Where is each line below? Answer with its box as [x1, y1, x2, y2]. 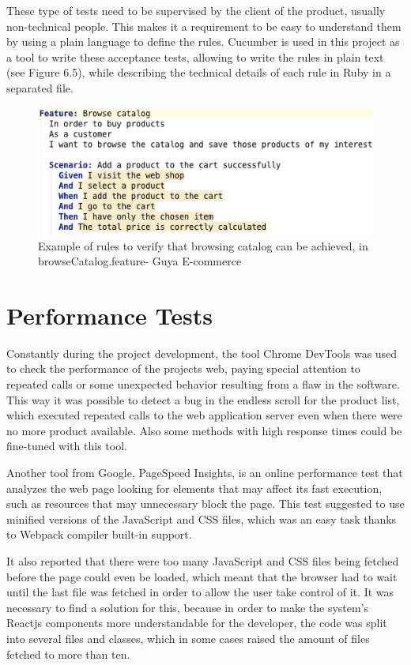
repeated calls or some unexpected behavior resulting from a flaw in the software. [6, 376, 400, 393]
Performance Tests [6, 299, 213, 331]
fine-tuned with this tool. [6, 438, 127, 454]
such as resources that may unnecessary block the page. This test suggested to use [6, 495, 405, 512]
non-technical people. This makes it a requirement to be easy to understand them [6, 17, 402, 34]
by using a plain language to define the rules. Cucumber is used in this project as [6, 33, 400, 50]
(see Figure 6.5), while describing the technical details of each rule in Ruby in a [6, 64, 391, 81]
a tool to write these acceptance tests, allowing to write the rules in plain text [6, 48, 384, 65]
